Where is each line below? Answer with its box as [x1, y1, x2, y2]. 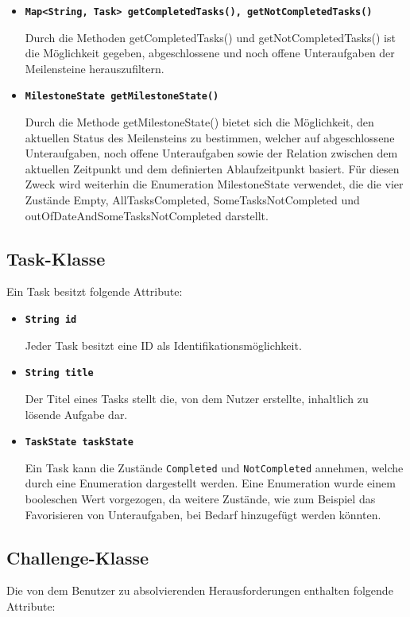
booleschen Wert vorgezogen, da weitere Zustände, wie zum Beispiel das [25, 491, 376, 507]
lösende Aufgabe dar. [25, 406, 128, 422]
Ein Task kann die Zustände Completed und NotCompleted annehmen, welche [25, 459, 404, 475]
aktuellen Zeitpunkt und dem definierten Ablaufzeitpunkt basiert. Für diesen [25, 160, 400, 177]
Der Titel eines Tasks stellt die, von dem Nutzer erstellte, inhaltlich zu [25, 390, 369, 406]
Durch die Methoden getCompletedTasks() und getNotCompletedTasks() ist [25, 29, 396, 45]
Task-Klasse [6, 246, 106, 270]
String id [25, 314, 77, 326]
